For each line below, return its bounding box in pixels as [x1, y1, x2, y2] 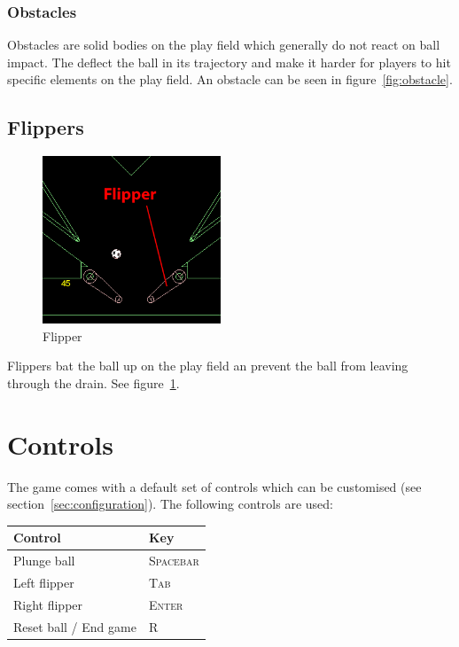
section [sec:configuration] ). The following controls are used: [7, 495, 333, 513]
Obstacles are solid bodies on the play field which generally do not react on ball [7, 35, 440, 54]
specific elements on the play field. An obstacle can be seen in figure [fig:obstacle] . [7, 70, 453, 89]
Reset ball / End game [13, 617, 136, 635]
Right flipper [13, 595, 83, 613]
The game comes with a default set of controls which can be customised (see [7, 477, 422, 495]
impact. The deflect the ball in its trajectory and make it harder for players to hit [7, 52, 451, 71]
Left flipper [13, 573, 74, 592]
